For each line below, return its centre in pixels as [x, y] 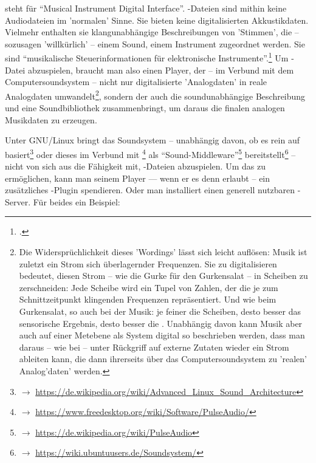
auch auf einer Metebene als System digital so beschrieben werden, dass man [162, 335]
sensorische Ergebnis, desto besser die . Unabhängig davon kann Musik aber [161, 323]
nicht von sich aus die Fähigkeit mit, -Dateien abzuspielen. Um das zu [135, 166]
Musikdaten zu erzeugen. [51, 119]
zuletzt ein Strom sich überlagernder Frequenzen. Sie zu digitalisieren [148, 263]
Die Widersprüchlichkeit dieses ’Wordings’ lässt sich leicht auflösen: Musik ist [163, 252]
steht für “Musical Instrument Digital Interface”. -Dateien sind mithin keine [146, 8]
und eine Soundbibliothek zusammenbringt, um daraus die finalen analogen [145, 108]
